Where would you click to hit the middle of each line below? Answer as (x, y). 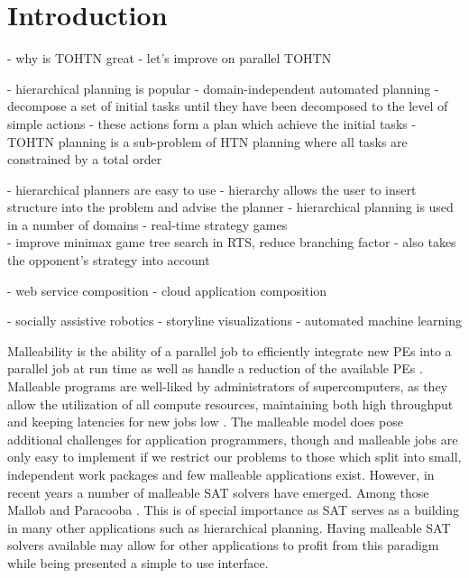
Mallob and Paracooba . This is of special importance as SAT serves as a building (233, 510)
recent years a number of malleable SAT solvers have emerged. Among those (218, 492)
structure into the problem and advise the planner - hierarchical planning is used (230, 207)
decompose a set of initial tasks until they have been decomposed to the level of (228, 106)
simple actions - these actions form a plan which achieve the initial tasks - (212, 123)
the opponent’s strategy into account (109, 260)
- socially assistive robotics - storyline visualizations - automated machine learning (234, 321)
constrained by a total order (85, 159)
